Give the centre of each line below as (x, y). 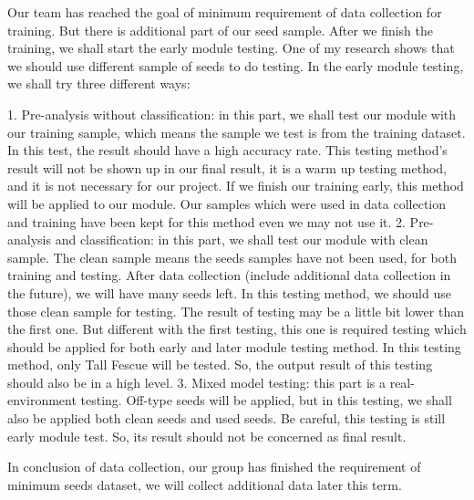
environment (42, 400)
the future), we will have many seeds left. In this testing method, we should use (229, 292)
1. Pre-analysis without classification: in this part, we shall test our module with (232, 114)
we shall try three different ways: (99, 83)
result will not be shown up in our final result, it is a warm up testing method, (227, 167)
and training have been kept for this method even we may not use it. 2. (206, 221)
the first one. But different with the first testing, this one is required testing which (237, 329)
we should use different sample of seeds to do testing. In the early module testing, (236, 65)
